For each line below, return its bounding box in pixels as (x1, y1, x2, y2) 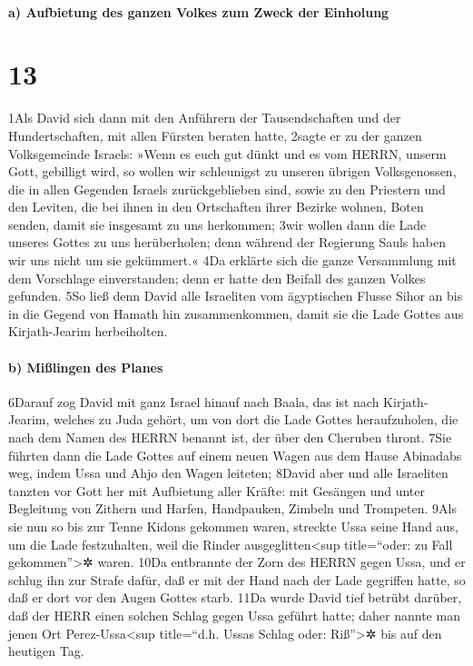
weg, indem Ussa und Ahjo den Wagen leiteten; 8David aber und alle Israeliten (8, 463, 448, 482)
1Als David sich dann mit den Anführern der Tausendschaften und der (8, 108, 401, 127)
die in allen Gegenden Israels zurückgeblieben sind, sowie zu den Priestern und (8, 179, 446, 198)
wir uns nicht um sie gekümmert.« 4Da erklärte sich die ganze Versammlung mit (8, 251, 457, 270)
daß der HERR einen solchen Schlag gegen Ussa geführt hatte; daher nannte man (8, 605, 460, 624)
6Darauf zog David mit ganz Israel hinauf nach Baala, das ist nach (8, 392, 379, 411)
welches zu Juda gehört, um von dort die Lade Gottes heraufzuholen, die (54, 410, 458, 429)
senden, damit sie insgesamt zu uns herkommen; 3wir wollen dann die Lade (8, 214, 427, 234)
